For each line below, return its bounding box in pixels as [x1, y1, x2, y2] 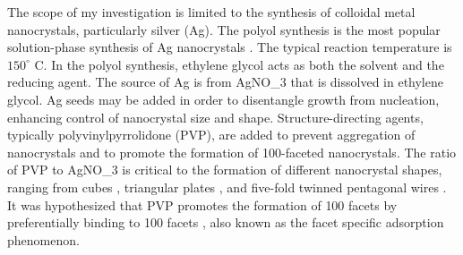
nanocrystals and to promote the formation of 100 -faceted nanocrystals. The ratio [7, 142, 457, 161]
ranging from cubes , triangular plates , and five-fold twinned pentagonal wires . [7, 177, 447, 196]
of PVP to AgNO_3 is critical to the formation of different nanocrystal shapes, [7, 160, 442, 179]
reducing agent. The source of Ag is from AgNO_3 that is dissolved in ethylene [7, 72, 443, 91]
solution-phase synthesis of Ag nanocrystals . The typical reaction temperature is [7, 38, 452, 56]
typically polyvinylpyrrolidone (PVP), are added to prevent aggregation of [7, 125, 416, 144]
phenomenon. [7, 230, 80, 249]
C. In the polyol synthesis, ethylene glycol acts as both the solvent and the [34, 55, 444, 73]
